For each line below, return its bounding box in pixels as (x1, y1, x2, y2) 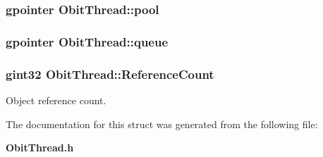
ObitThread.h (6, 140, 74, 155)
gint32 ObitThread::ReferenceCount (6, 65, 214, 82)
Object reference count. (6, 92, 106, 107)
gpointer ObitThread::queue (6, 32, 169, 50)
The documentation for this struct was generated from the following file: (6, 116, 318, 131)
